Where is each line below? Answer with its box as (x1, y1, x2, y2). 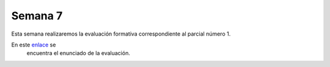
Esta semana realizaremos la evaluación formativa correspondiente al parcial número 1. (11, 30, 231, 37)
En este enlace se (11, 41, 56, 48)
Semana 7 (11, 9, 63, 22)
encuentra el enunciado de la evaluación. (26, 49, 131, 57)
